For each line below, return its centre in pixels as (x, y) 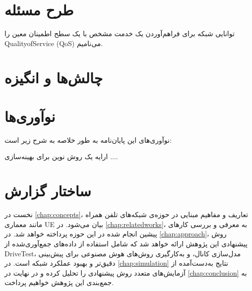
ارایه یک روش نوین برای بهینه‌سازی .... (61, 156)
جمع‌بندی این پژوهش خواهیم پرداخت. (59, 282)
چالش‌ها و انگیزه (54, 77)
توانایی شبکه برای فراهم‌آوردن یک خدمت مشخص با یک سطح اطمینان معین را (120, 33)
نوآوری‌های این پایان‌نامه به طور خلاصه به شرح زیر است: (88, 140)
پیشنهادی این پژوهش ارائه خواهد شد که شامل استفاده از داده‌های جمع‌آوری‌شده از (126, 243)
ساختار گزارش (48, 191)
